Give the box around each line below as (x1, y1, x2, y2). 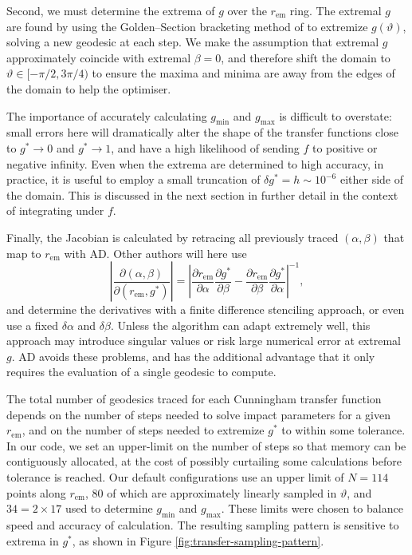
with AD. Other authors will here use (64, 244, 247, 261)
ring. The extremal (289, 2, 382, 18)
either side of (339, 171, 404, 188)
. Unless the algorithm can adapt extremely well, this (110, 316, 371, 333)
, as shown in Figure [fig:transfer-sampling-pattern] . (72, 532, 324, 549)
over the (227, 2, 267, 18)
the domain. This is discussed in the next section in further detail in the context (6, 186, 398, 203)
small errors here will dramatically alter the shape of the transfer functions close (6, 124, 398, 141)
